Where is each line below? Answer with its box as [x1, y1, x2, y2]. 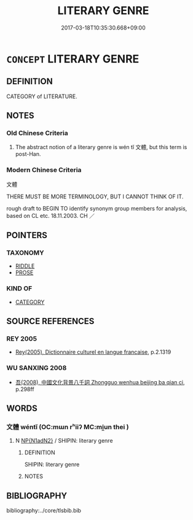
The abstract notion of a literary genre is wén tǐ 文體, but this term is [15, 144, 187, 151]
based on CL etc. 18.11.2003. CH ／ [6, 212, 95, 219]
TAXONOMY [6, 249, 44, 257]
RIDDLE [15, 262, 35, 270]
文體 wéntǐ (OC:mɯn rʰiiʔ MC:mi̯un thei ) [6, 423, 129, 432]
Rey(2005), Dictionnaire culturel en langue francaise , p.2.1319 [15, 348, 171, 356]
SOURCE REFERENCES [6, 316, 95, 327]
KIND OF [6, 284, 33, 293]
